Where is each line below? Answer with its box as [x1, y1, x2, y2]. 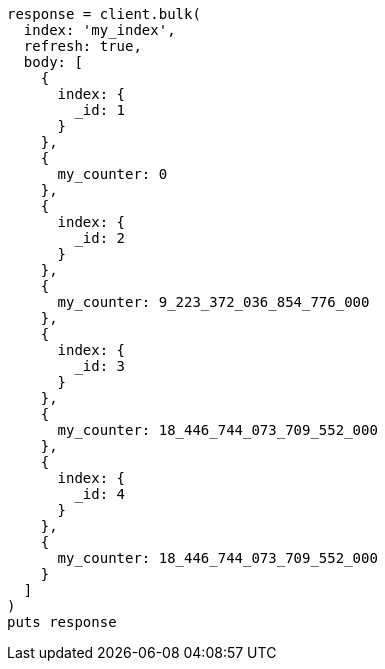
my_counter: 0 [57, 166, 168, 182]
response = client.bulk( [7, 6, 201, 22]
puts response [7, 614, 117, 630]
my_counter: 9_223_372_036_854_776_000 [57, 294, 370, 310]
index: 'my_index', [23, 22, 176, 38]
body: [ [23, 54, 83, 70]
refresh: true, [23, 38, 142, 54]
